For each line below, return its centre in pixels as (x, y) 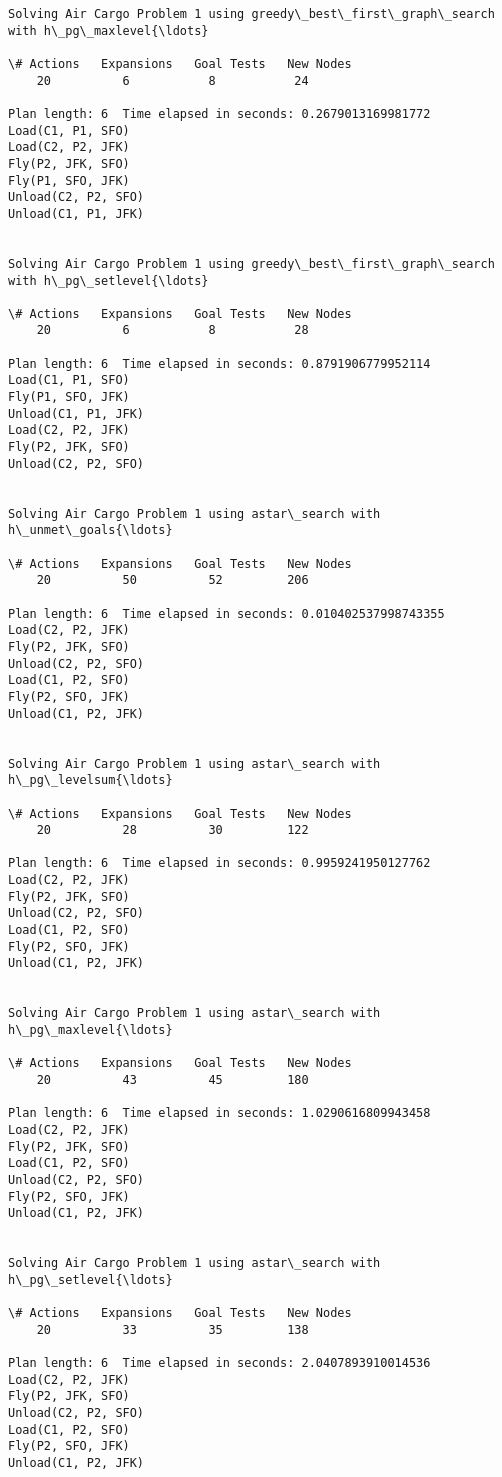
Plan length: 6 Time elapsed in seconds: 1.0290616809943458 (219, 1113)
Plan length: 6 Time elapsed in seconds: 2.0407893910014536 (219, 1363)
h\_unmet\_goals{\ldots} (90, 530)
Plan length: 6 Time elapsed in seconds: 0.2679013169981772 (219, 113)
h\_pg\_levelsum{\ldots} (90, 780)
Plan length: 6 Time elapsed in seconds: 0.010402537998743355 (226, 613)
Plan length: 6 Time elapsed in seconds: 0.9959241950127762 (219, 863)
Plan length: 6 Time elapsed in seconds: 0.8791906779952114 (219, 363)
